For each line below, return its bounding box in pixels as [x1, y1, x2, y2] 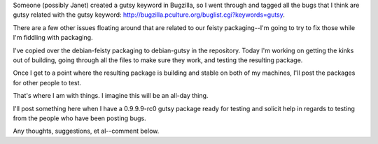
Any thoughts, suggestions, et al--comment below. [13, 127, 160, 136]
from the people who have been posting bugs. [13, 114, 146, 122]
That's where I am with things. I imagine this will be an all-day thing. [13, 92, 209, 100]
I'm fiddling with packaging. [13, 34, 94, 42]
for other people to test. [13, 78, 82, 87]
